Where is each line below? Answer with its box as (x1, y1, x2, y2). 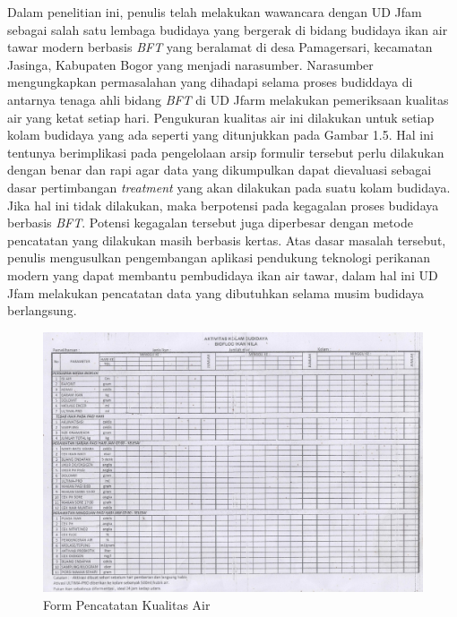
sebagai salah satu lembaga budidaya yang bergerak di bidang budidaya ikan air (7, 20, 448, 39)
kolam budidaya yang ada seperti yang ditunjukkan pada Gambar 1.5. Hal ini (7, 125, 434, 144)
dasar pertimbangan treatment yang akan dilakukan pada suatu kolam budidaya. (7, 177, 451, 196)
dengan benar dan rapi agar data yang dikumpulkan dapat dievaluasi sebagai (7, 160, 432, 179)
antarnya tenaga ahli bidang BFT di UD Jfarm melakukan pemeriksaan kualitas (7, 90, 449, 108)
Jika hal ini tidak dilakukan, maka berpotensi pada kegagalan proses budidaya (7, 195, 439, 214)
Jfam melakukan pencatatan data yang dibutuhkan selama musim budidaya (7, 283, 425, 302)
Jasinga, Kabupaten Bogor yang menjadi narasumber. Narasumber (7, 55, 374, 73)
